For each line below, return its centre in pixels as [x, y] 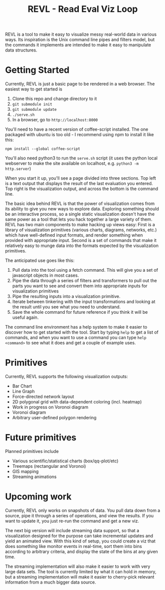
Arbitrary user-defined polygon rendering [54, 418]
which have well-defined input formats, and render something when [74, 235]
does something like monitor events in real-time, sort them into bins [74, 546]
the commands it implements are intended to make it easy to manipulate [78, 45]
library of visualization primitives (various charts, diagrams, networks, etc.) [81, 230]
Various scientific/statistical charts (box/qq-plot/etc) [65, 461]
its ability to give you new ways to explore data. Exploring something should [82, 209]
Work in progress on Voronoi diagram [50, 407]
